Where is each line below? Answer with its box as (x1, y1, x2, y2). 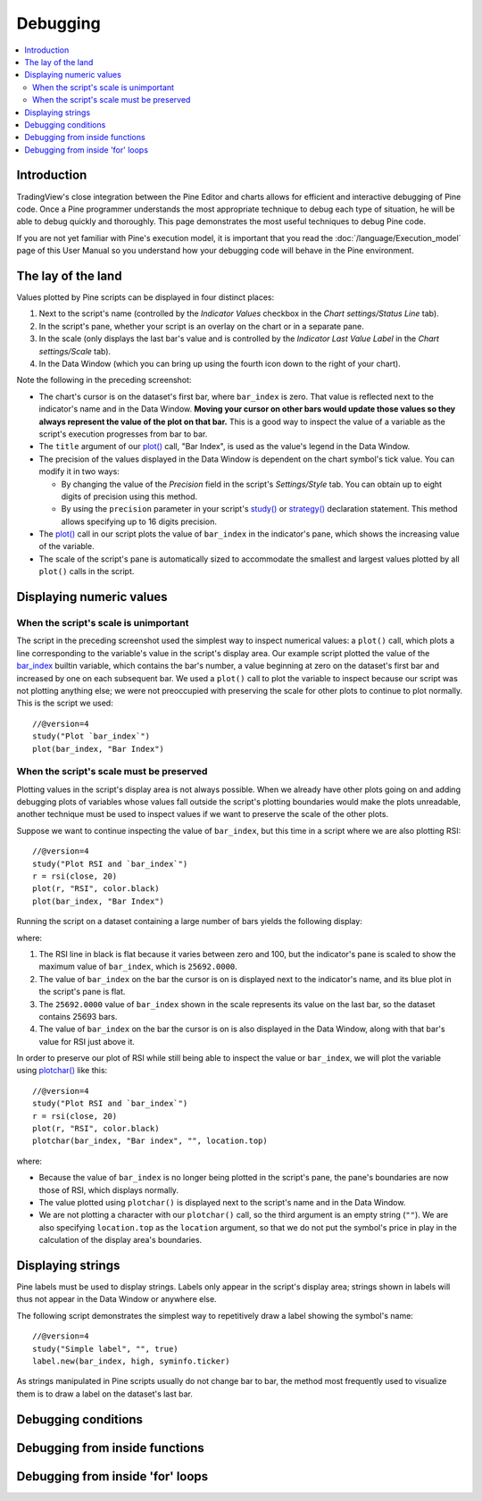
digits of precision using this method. (61, 491, 198, 502)
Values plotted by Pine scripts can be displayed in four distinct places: (16, 292, 275, 303)
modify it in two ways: (38, 466, 120, 477)
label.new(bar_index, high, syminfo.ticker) (32, 1356, 231, 1366)
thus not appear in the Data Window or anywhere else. (16, 1294, 218, 1305)
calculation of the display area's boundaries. (38, 1235, 203, 1246)
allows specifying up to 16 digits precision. (61, 516, 218, 527)
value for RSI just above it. (38, 1036, 136, 1047)
